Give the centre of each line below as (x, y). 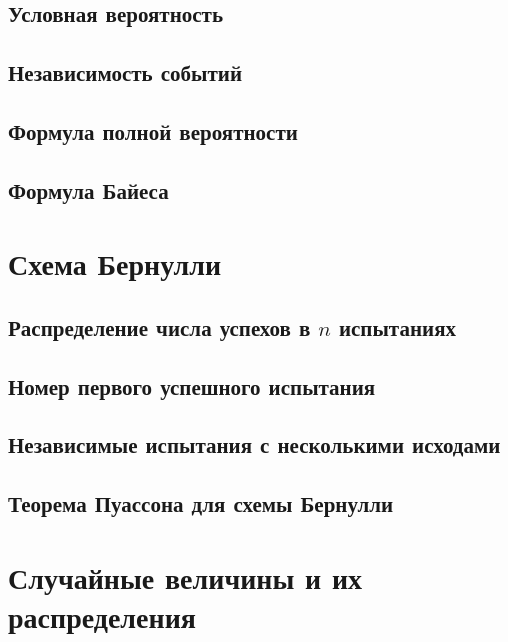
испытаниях (397, 326)
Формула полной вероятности (153, 130)
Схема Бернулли (115, 263)
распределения (102, 616)
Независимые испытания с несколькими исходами (254, 444)
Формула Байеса (88, 189)
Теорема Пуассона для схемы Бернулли (201, 503)
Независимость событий (125, 72)
